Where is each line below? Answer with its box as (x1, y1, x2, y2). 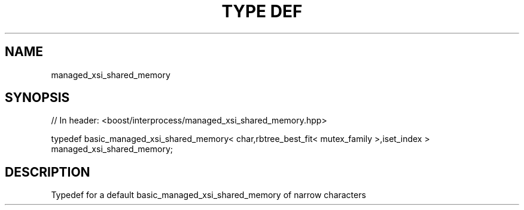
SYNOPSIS (5, 90, 70, 106)
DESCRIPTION (5, 164, 90, 180)
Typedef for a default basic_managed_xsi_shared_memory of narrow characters (51, 190, 366, 200)
